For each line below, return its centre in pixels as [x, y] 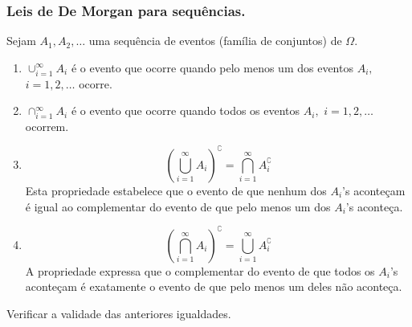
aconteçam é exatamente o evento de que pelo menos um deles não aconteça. [214, 286]
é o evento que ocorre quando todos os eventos [186, 110]
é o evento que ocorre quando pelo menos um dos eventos [212, 67]
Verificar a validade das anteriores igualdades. [119, 313]
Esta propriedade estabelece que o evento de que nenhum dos [176, 190]
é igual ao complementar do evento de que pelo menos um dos [178, 206]
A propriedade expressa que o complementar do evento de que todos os [200, 270]
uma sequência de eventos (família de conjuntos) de [215, 41]
